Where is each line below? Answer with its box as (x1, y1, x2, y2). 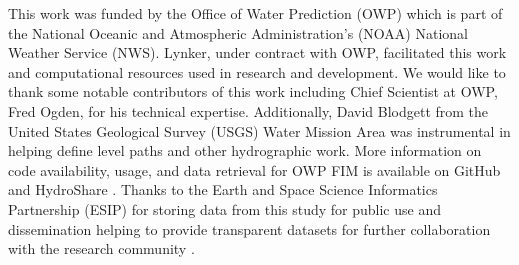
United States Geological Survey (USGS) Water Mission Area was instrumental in (8, 120, 511, 141)
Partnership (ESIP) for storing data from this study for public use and (8, 198, 441, 219)
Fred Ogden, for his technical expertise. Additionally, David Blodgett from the (8, 100, 489, 121)
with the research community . (8, 238, 195, 259)
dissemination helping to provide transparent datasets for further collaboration (8, 218, 491, 239)
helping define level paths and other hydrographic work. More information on (8, 140, 482, 161)
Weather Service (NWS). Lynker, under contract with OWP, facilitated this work (8, 42, 507, 63)
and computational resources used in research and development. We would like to (8, 61, 506, 82)
